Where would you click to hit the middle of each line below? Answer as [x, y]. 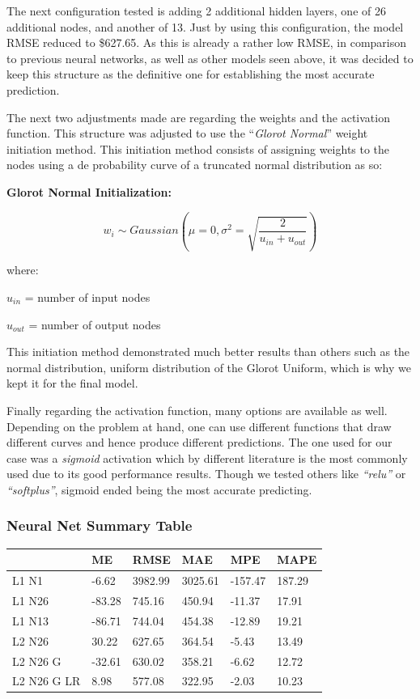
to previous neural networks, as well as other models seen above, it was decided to [210, 58]
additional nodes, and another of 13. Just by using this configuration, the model [205, 26]
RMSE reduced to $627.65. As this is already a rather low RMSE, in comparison [207, 42]
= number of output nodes [95, 324]
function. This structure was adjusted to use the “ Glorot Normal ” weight [187, 133]
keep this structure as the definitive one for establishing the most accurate [191, 74]
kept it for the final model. [72, 383]
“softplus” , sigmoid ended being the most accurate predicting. [159, 489]
